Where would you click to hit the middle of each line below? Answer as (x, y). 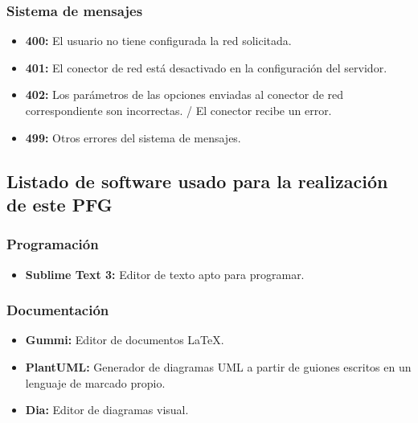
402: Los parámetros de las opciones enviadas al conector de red (184, 94)
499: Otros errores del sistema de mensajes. (133, 137)
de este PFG (59, 204)
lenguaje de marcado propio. (95, 382)
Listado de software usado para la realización (197, 181)
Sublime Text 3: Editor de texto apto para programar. (165, 274)
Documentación (58, 310)
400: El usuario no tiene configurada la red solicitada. (158, 41)
